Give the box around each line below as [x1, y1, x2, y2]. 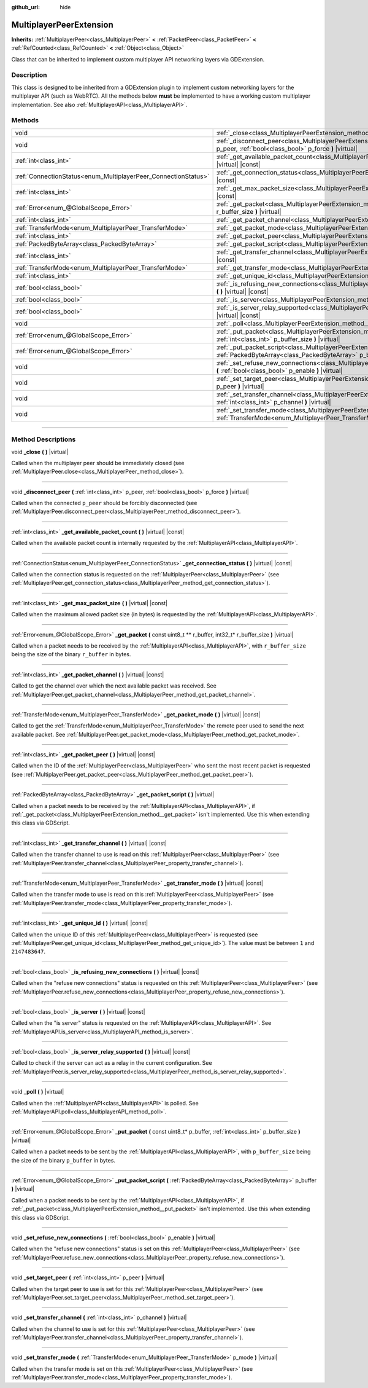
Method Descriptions [11, 435, 76, 444]
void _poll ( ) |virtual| [11, 1088, 64, 1096]
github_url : [11, 4, 40, 10]
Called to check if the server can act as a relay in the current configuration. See [11, 1059, 212, 1067]
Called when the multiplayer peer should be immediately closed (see [11, 459, 185, 466]
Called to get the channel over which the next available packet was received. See [11, 682, 217, 689]
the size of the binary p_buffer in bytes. [11, 1156, 116, 1164]
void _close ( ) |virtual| [11, 448, 69, 455]
